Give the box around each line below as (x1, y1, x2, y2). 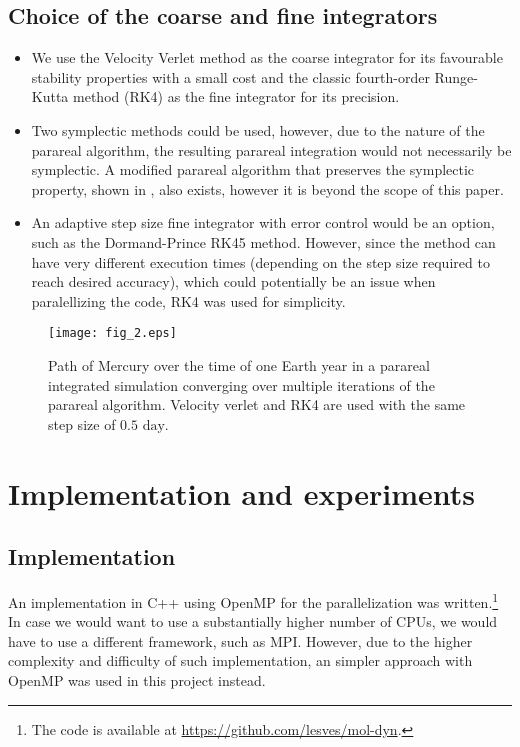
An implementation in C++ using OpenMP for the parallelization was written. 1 (8, 588, 499, 612)
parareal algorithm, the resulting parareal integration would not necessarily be (31, 139, 512, 160)
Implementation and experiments (8, 472, 475, 513)
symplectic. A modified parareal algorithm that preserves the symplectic (31, 159, 475, 180)
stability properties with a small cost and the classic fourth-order (31, 66, 430, 87)
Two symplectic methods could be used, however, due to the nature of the (31, 119, 485, 140)
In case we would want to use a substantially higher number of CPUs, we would (8, 611, 498, 632)
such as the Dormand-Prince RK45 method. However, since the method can (31, 231, 496, 252)
